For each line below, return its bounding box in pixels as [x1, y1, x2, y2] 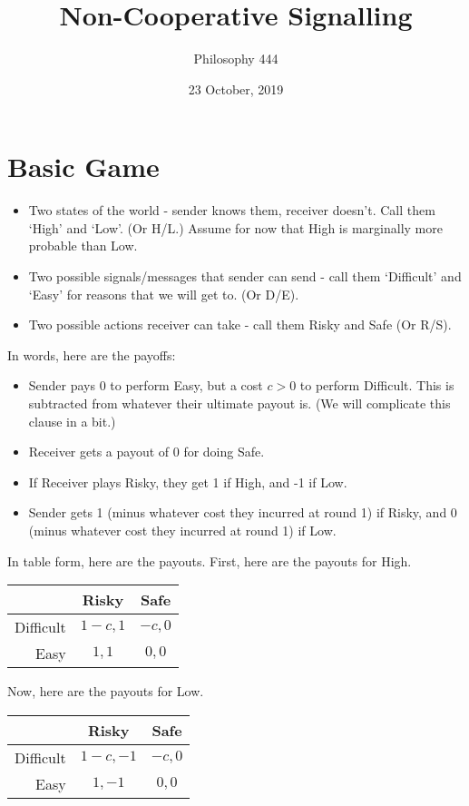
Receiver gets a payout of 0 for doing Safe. [28, 442, 265, 461]
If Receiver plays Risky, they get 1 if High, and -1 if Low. [28, 472, 347, 491]
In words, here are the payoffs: [7, 345, 176, 364]
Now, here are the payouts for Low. [7, 682, 204, 701]
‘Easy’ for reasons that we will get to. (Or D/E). [28, 284, 299, 303]
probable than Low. [28, 236, 138, 255]
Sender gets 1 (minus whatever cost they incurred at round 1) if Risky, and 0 [28, 503, 457, 522]
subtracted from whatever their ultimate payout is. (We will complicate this [28, 394, 451, 412]
